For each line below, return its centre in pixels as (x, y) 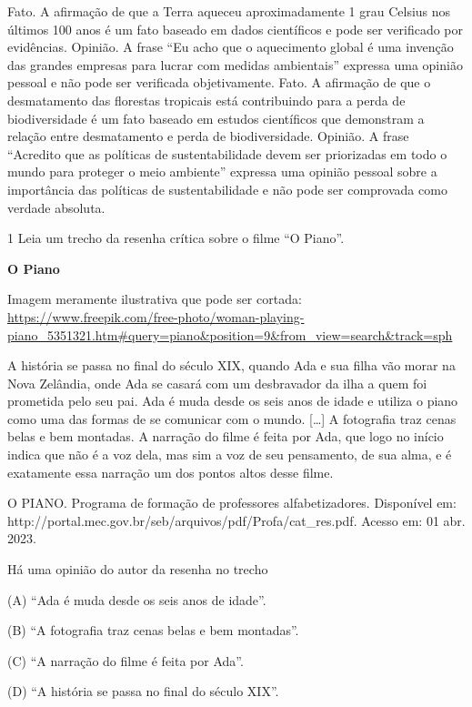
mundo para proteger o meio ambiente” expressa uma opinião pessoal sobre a (222, 172)
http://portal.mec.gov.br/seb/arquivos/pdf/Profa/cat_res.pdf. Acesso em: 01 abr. (236, 520)
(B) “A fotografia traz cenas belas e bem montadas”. (153, 630)
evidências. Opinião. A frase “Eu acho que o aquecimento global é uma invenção (231, 47)
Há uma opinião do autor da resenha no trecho (138, 569)
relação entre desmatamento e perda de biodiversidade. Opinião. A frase (208, 136)
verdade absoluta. (56, 207)
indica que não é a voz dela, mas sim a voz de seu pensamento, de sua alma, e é (230, 454)
